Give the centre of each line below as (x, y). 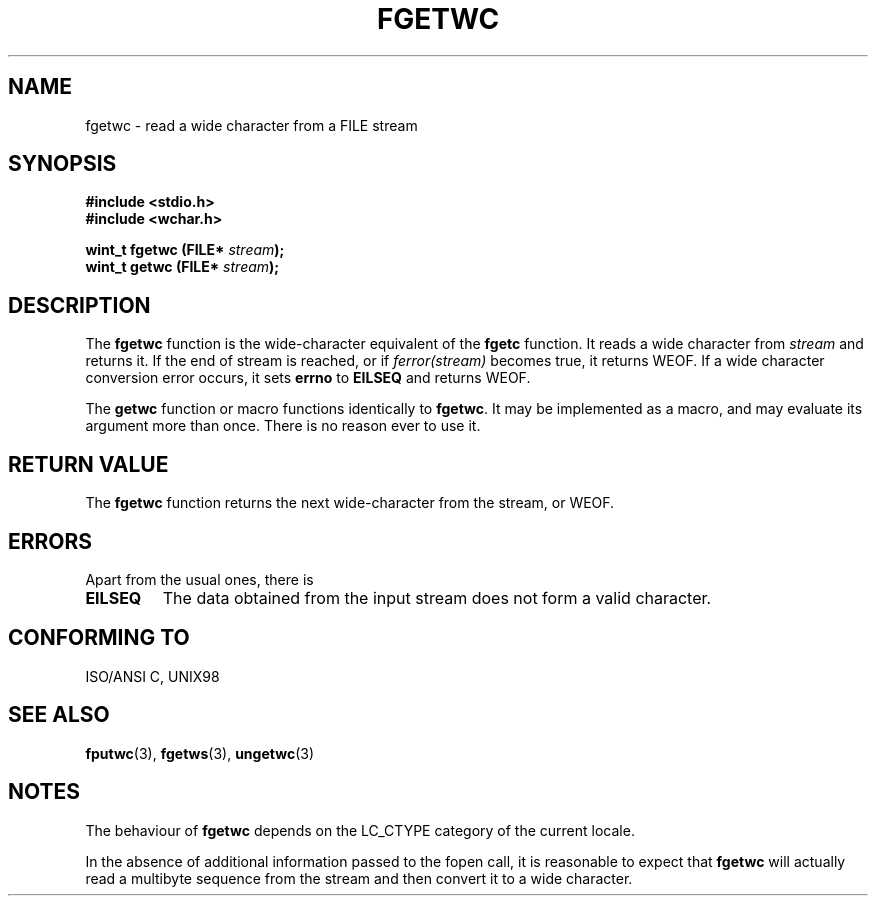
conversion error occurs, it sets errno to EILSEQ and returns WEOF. (308, 378)
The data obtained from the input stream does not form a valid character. (437, 597)
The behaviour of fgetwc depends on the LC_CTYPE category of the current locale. (360, 830)
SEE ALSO (59, 715)
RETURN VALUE (88, 464)
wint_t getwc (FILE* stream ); (182, 267)
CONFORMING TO (99, 638)
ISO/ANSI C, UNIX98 (152, 676)
